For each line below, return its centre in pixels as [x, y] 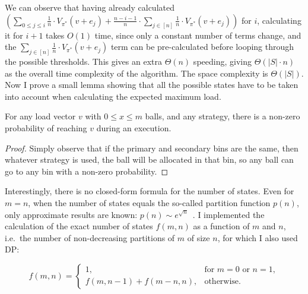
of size [199, 237]
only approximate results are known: [71, 214]
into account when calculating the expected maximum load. [113, 96]
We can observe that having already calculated [90, 7]
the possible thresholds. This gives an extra [83, 61]
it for [14, 35]
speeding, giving [222, 61]
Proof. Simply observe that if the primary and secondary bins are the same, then [152, 148]
